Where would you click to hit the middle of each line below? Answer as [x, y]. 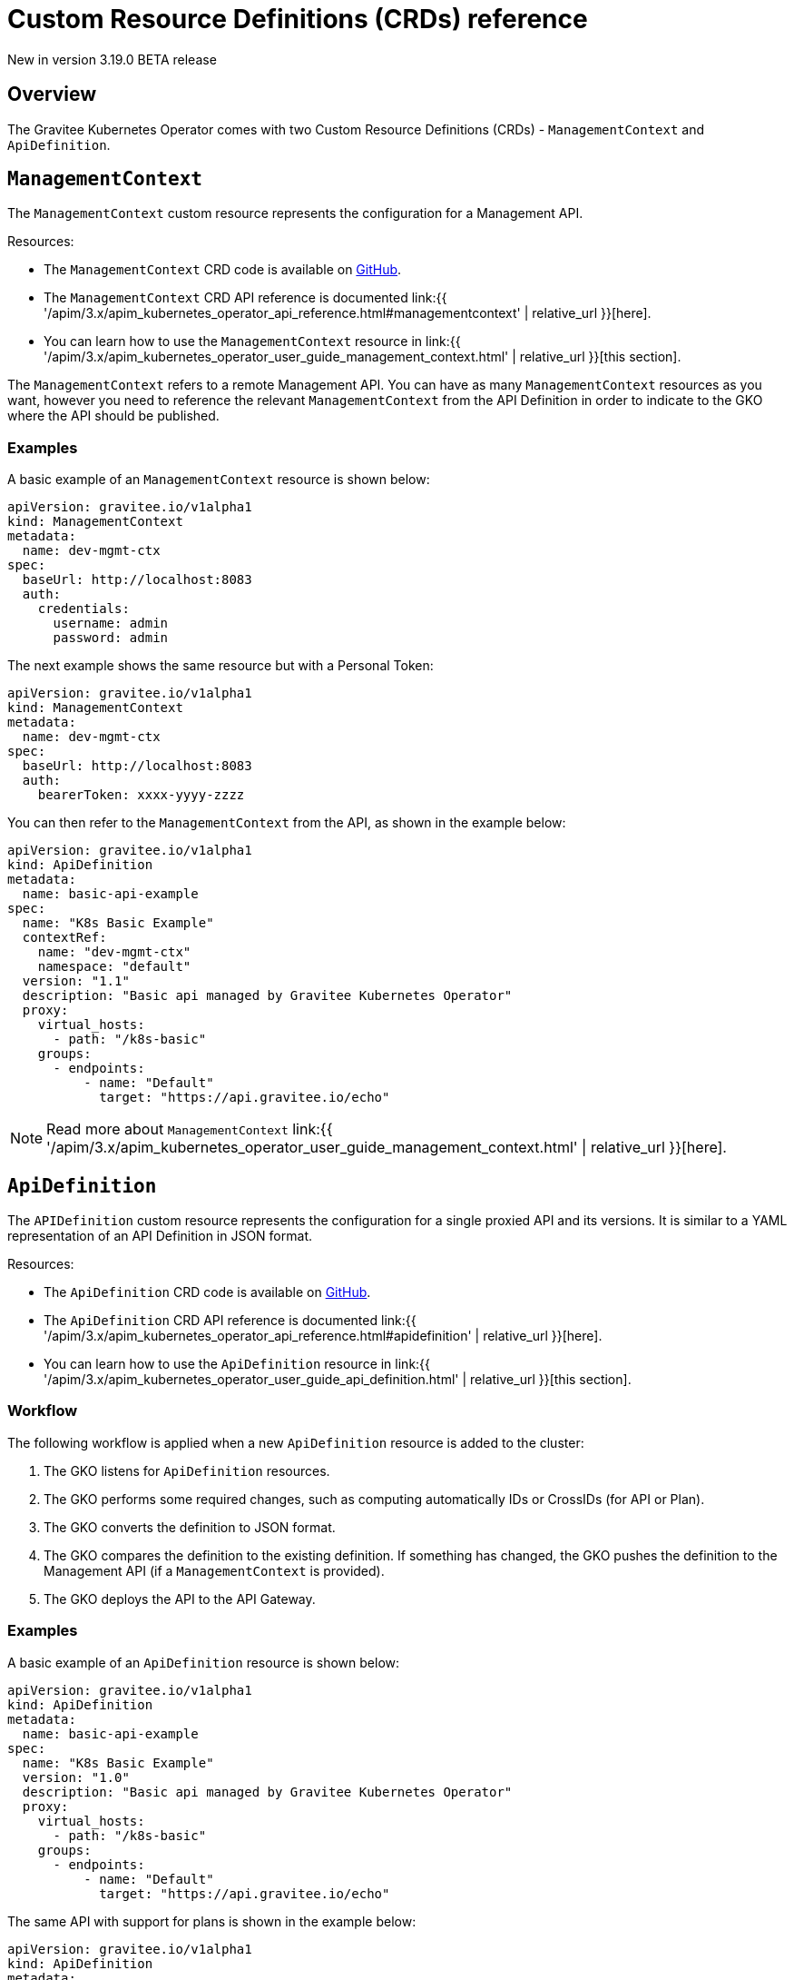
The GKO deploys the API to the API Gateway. [180, 1599]
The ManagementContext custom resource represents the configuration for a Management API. [295, 213]
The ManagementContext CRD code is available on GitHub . [223, 270]
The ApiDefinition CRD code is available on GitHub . [207, 1292]
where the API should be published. [113, 416]
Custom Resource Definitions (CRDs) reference [298, 19]
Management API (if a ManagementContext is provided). [214, 1570]
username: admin [111, 624]
